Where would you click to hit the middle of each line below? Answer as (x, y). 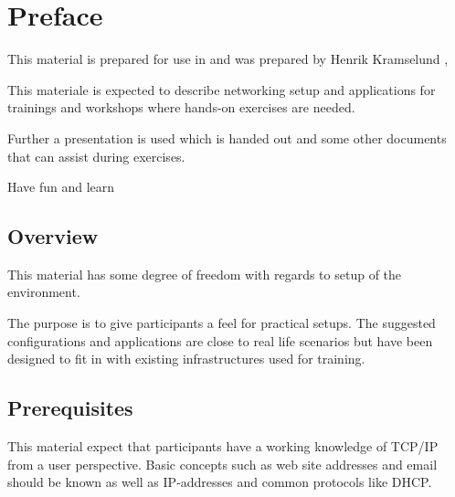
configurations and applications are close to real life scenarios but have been (220, 340)
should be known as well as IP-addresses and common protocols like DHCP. (220, 482)
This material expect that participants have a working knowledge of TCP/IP (223, 446)
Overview (53, 236)
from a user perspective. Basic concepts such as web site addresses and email (222, 464)
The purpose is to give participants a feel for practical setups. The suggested (222, 323)
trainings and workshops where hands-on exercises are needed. (181, 107)
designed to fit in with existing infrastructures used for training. (186, 359)
